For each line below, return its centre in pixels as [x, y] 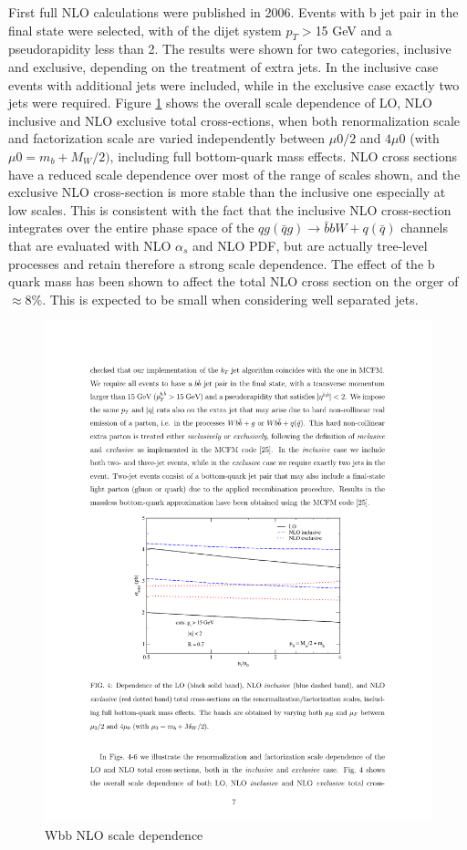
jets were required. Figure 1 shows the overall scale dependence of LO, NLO [220, 103]
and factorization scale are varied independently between [167, 138]
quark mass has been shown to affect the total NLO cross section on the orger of [233, 281]
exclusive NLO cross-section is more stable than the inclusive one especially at [227, 192]
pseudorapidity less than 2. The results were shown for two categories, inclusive [230, 49]
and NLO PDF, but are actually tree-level [310, 245]
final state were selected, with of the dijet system [145, 30]
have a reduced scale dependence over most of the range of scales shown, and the [234, 174]
